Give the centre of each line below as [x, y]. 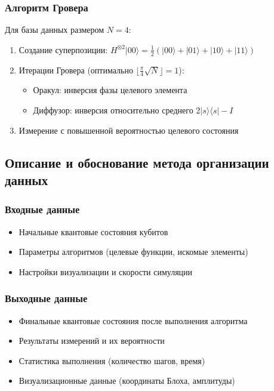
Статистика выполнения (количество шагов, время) [112, 360]
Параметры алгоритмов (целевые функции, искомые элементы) [133, 252]
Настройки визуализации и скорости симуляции [106, 271]
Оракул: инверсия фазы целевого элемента [110, 90]
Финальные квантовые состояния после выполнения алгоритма [133, 320]
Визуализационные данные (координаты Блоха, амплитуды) [127, 381]
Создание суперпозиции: [63, 49]
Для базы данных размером [55, 30]
